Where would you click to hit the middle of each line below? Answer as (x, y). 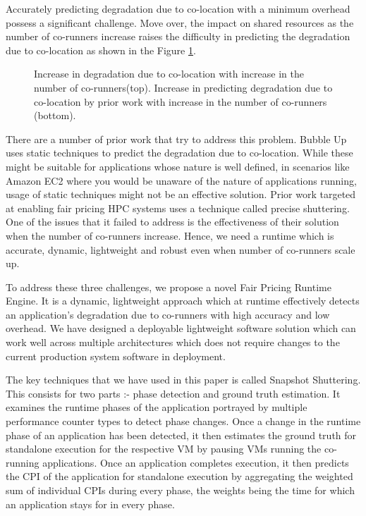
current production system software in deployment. (116, 356)
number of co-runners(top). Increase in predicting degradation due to (183, 87)
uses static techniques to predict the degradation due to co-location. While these (179, 153)
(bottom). (55, 115)
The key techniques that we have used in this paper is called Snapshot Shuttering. (183, 380)
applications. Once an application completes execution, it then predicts (196, 462)
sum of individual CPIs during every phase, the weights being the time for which (180, 490)
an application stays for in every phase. (90, 504)
